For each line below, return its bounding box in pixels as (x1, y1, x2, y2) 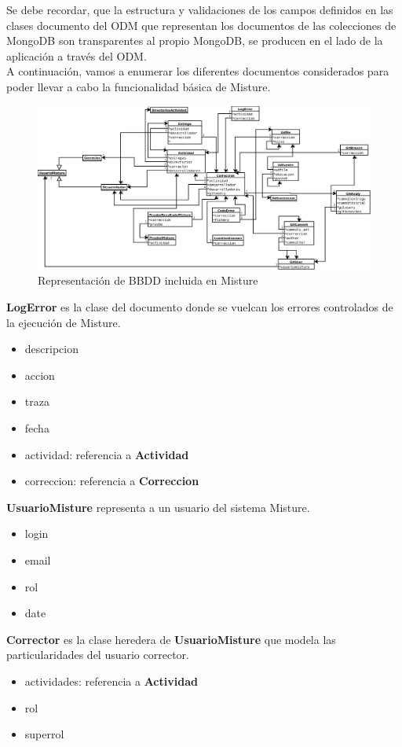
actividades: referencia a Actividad (24, 672, 198, 689)
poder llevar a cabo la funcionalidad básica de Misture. (6, 78, 271, 94)
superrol (24, 726, 64, 742)
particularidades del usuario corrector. (6, 646, 189, 663)
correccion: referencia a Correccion (24, 473, 199, 489)
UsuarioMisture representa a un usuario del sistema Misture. (6, 499, 310, 515)
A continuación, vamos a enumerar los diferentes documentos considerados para (6, 63, 389, 79)
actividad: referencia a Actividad (24, 446, 189, 462)
